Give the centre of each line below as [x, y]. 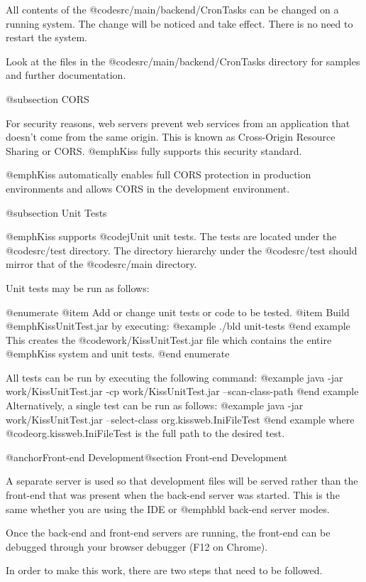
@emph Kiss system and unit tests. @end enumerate [118, 354]
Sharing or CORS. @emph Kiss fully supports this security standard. [154, 150]
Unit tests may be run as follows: [78, 287]
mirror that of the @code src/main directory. [101, 264]
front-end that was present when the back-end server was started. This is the [173, 495]
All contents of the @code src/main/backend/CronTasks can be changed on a [172, 9]
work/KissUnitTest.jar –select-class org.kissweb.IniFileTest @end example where [180, 419]
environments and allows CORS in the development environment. [148, 188]
